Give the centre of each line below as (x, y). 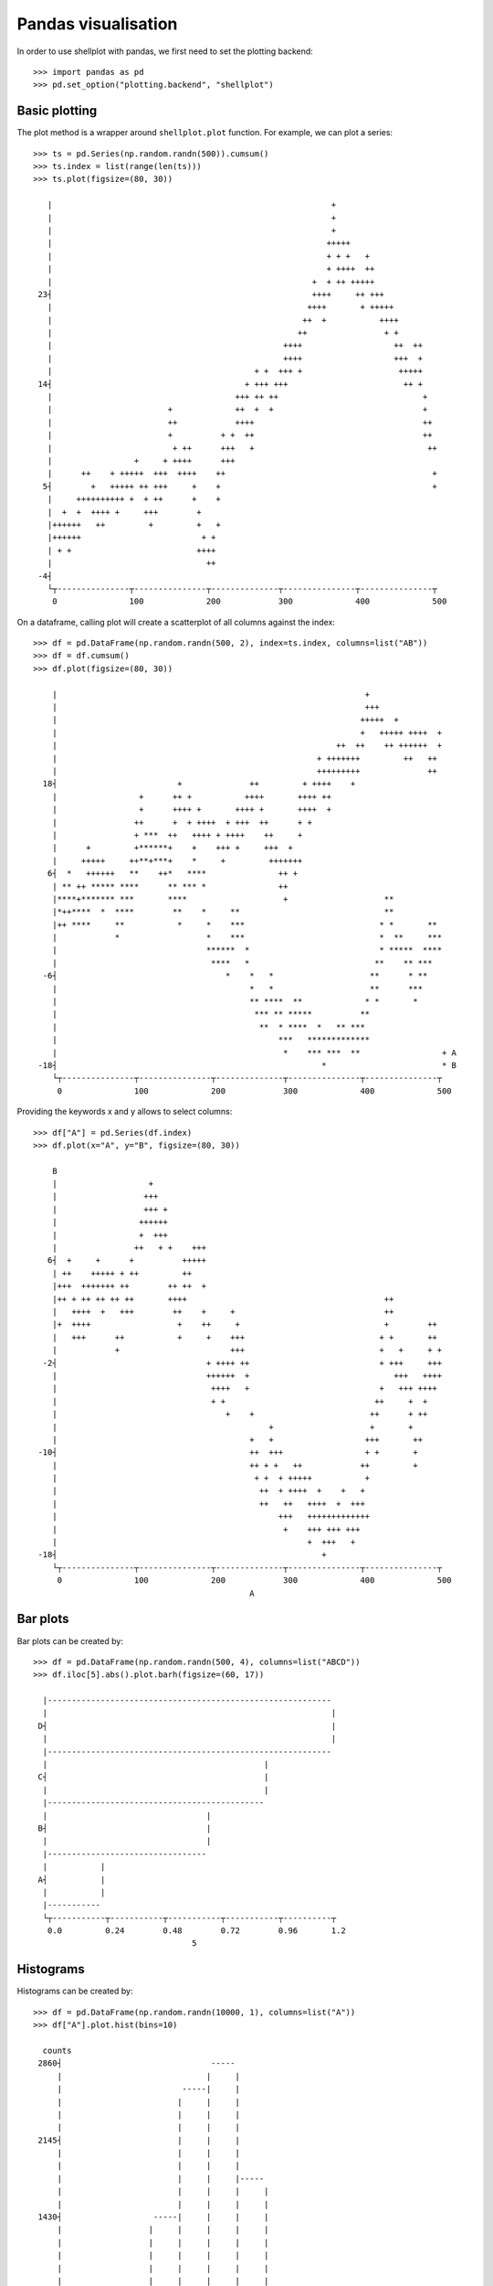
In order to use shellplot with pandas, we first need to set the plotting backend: (165, 51)
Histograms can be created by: (75, 1991)
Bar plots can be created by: (70, 1640)
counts (57, 2050)
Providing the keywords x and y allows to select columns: (125, 1112)
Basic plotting (57, 111)
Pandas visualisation (97, 24)
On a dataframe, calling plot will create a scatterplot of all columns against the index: (176, 622)
